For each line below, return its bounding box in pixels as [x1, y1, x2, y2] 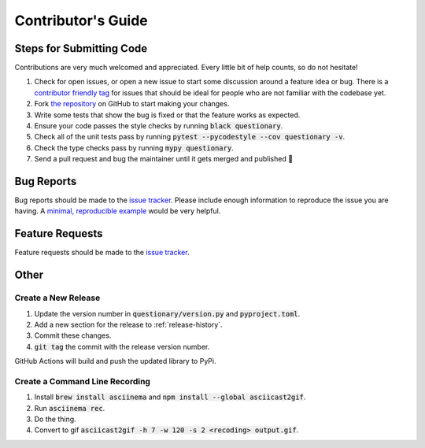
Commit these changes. [34, 331, 112, 340]
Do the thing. [34, 414, 76, 424]
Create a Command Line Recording [14, 376, 151, 387]
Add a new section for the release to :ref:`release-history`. [34, 320, 224, 329]
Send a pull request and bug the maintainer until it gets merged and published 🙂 [34, 154, 294, 164]
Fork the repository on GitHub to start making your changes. [34, 99, 230, 109]
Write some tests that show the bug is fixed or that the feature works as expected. [34, 110, 301, 120]
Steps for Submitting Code [14, 42, 148, 55]
